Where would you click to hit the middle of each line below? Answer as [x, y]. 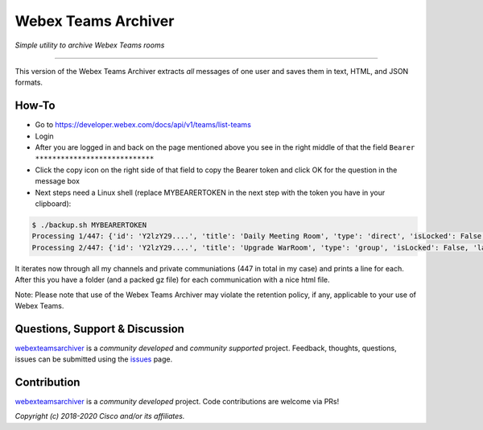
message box [58, 181]
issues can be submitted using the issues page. [94, 359]
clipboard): [53, 203]
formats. [29, 83]
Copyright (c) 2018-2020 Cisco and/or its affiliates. [100, 416]
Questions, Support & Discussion [100, 329]
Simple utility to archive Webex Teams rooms [90, 45]
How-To [35, 106]
